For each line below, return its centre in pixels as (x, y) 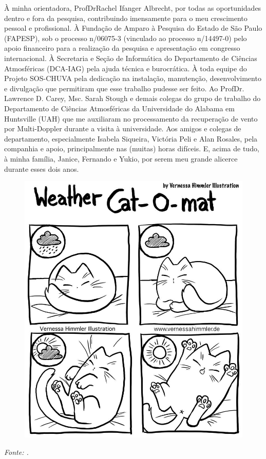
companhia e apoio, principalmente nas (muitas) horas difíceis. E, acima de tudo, (132, 148)
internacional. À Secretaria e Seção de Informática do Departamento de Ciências (131, 58)
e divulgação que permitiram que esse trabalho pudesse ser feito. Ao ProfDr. (124, 88)
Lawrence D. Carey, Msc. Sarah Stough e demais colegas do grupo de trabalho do (132, 98)
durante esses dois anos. (42, 168)
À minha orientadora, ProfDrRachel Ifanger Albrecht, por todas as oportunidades (133, 8)
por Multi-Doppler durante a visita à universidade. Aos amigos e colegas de (123, 128)
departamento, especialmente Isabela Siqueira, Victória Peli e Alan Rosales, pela (131, 138)
